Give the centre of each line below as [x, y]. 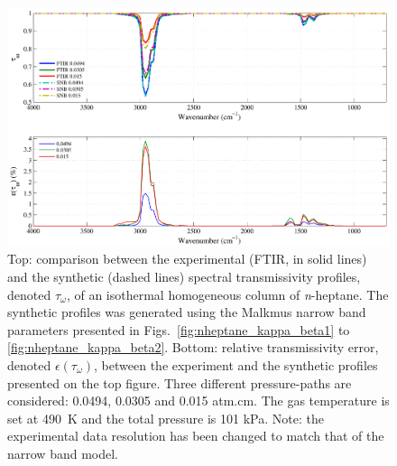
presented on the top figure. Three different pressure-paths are [180, 382]
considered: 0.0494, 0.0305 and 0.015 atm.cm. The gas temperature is [198, 401]
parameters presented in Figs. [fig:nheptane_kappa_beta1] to [179, 329]
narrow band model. [63, 453]
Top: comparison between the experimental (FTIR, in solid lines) [187, 259]
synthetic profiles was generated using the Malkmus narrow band [187, 312]
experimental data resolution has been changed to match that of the [196, 436]
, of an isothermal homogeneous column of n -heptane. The [227, 294]
